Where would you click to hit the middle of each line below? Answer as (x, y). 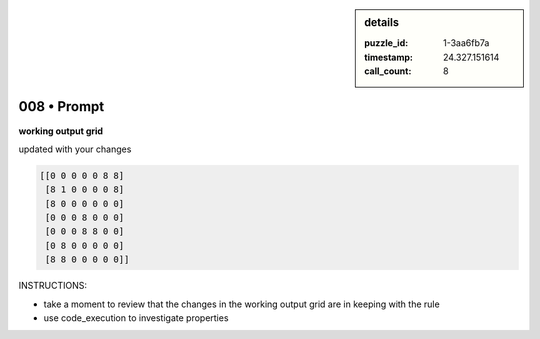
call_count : (388, 71)
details (382, 22)
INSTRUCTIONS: (52, 286)
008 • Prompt (61, 106)
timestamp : (389, 57)
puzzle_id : (386, 43)
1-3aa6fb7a (466, 43)
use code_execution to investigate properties (136, 318)
